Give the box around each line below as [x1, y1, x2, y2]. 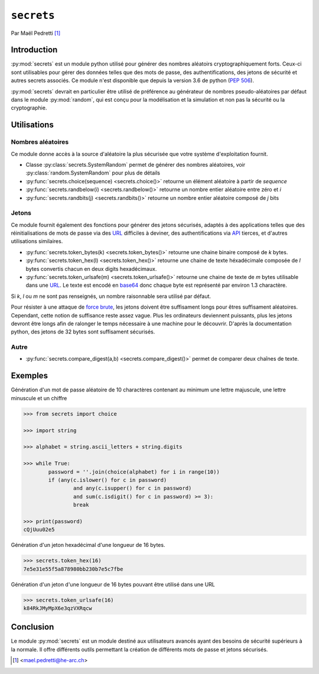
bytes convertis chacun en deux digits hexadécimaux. [25, 265, 157, 272]
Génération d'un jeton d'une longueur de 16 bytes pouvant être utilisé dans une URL [11, 581, 216, 588]
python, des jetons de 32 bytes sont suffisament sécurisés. [11, 328, 155, 335]
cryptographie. [11, 104, 47, 112]
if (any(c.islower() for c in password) [48, 477, 167, 483]
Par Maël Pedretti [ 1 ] [11, 30, 61, 37]
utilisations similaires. [11, 238, 63, 245]
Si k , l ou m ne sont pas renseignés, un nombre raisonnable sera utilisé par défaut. [11, 293, 211, 300]
